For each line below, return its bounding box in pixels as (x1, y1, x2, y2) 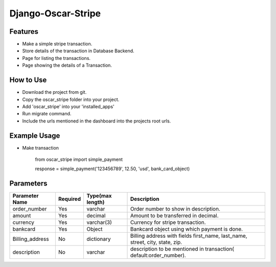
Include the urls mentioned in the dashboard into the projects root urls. (22, 118, 171, 124)
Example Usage (9, 131, 60, 140)
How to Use (9, 76, 47, 85)
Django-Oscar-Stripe (9, 8, 101, 19)
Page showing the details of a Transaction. (22, 62, 112, 69)
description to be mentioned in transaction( (130, 245, 235, 253)
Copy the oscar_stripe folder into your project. (22, 96, 120, 102)
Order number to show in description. (130, 206, 221, 213)
